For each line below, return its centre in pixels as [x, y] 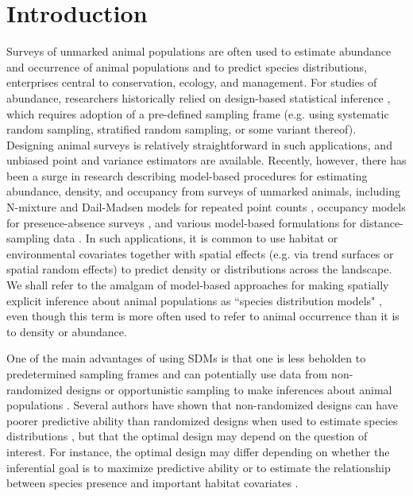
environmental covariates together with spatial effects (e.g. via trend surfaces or [200, 253]
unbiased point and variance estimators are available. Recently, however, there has [206, 160]
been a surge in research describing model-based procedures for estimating [187, 175]
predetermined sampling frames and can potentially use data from [167, 374]
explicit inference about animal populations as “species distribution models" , [194, 300]
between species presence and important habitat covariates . [152, 483]
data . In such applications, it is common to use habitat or [196, 238]
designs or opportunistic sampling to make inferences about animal [229, 389]
